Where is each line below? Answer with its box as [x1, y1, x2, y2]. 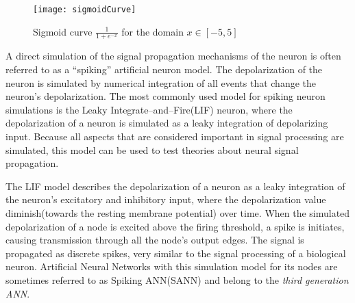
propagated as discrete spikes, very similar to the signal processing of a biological [5, 246, 346, 260]
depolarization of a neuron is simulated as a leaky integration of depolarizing [5, 116, 328, 130]
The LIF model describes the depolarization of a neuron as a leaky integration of [5, 179, 345, 193]
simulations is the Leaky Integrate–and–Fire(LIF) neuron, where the [5, 102, 293, 116]
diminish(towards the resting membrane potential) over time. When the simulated [5, 206, 350, 220]
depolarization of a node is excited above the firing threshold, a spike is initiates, [5, 219, 345, 233]
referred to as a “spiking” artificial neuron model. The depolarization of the [5, 62, 323, 77]
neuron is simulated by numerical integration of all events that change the [5, 75, 317, 90]
